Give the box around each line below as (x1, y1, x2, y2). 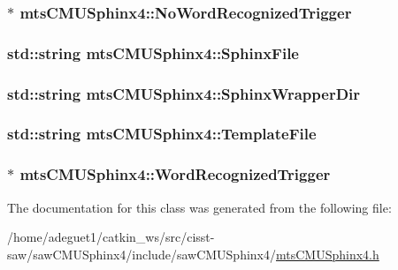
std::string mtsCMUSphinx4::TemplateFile (7, 123, 317, 145)
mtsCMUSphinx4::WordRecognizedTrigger (19, 163, 331, 185)
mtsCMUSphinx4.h (276, 244, 379, 263)
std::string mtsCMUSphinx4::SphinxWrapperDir (7, 82, 361, 104)
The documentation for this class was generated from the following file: (7, 198, 392, 216)
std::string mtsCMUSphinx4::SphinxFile (7, 41, 299, 64)
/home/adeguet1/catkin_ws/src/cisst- (7, 228, 215, 246)
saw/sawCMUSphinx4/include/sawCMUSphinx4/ (7, 244, 276, 263)
